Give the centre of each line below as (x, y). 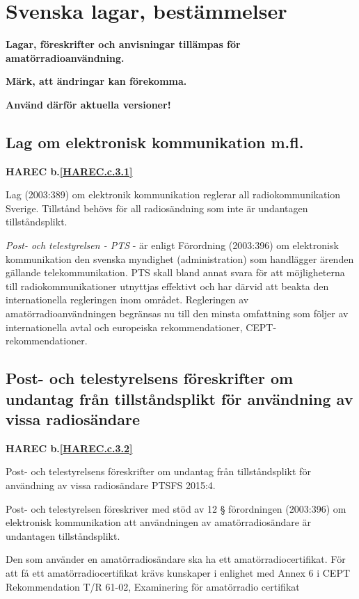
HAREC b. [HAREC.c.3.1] (69, 171)
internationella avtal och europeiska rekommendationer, (124, 327)
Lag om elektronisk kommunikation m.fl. (155, 142)
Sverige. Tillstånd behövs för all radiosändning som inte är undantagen (157, 208)
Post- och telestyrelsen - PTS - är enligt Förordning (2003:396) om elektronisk (172, 245)
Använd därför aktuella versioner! (88, 104)
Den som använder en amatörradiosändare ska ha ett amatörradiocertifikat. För (176, 559)
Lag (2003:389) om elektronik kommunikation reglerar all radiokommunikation (173, 194)
